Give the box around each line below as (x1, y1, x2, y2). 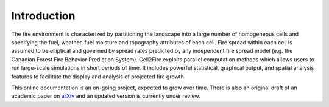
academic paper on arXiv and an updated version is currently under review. (11, 92, 200, 100)
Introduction (11, 9, 76, 22)
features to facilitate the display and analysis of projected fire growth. (11, 73, 186, 80)
